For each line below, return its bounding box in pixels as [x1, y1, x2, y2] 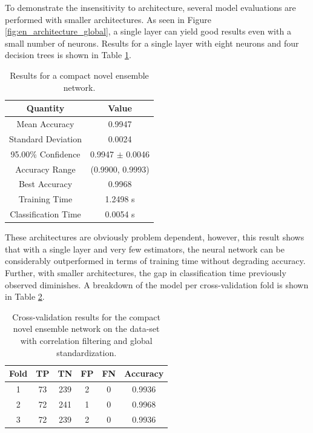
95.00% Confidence [10, 147, 81, 160]
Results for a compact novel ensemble [10, 68, 149, 81]
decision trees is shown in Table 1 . [5, 48, 131, 61]
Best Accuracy [18, 177, 73, 190]
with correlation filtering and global [20, 334, 153, 346]
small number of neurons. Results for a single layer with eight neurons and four [5, 36, 299, 49]
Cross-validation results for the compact [12, 310, 160, 323]
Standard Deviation [9, 132, 82, 145]
